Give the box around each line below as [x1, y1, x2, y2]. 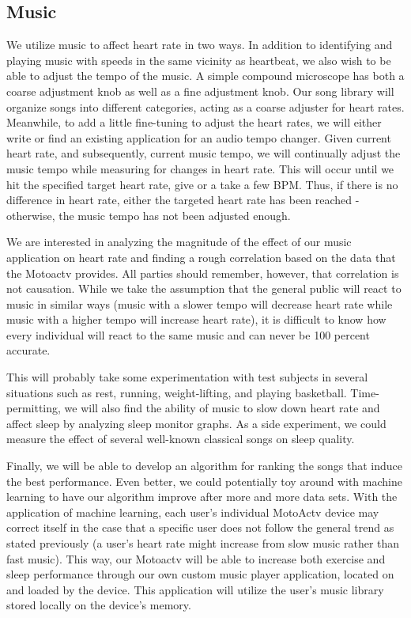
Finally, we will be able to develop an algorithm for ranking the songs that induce [6, 457, 403, 474]
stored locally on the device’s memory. [6, 597, 191, 613]
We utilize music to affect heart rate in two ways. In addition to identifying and [6, 36, 393, 53]
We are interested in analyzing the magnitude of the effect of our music [6, 233, 352, 250]
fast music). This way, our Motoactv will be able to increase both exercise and [6, 550, 386, 567]
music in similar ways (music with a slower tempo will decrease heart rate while [6, 295, 393, 312]
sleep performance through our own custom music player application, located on [6, 566, 394, 582]
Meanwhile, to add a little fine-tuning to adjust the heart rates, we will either [6, 114, 382, 131]
